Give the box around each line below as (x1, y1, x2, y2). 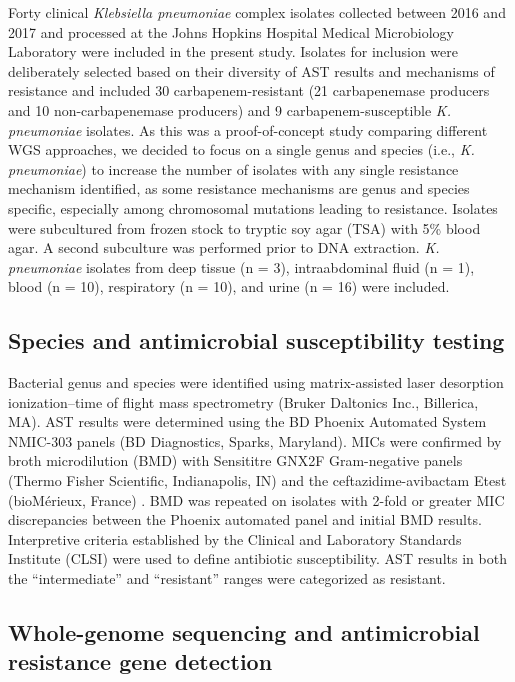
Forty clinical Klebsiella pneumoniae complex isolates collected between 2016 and (8, 2, 506, 22)
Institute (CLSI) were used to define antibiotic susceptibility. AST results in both (8, 548, 507, 569)
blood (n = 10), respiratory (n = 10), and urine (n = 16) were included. (8, 276, 450, 297)
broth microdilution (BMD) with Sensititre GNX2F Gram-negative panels (8, 450, 463, 471)
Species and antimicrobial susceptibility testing (8, 325, 505, 356)
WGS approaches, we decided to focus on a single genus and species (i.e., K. (8, 139, 475, 160)
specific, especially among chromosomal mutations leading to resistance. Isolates (8, 197, 498, 218)
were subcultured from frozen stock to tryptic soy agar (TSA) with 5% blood (8, 217, 481, 238)
